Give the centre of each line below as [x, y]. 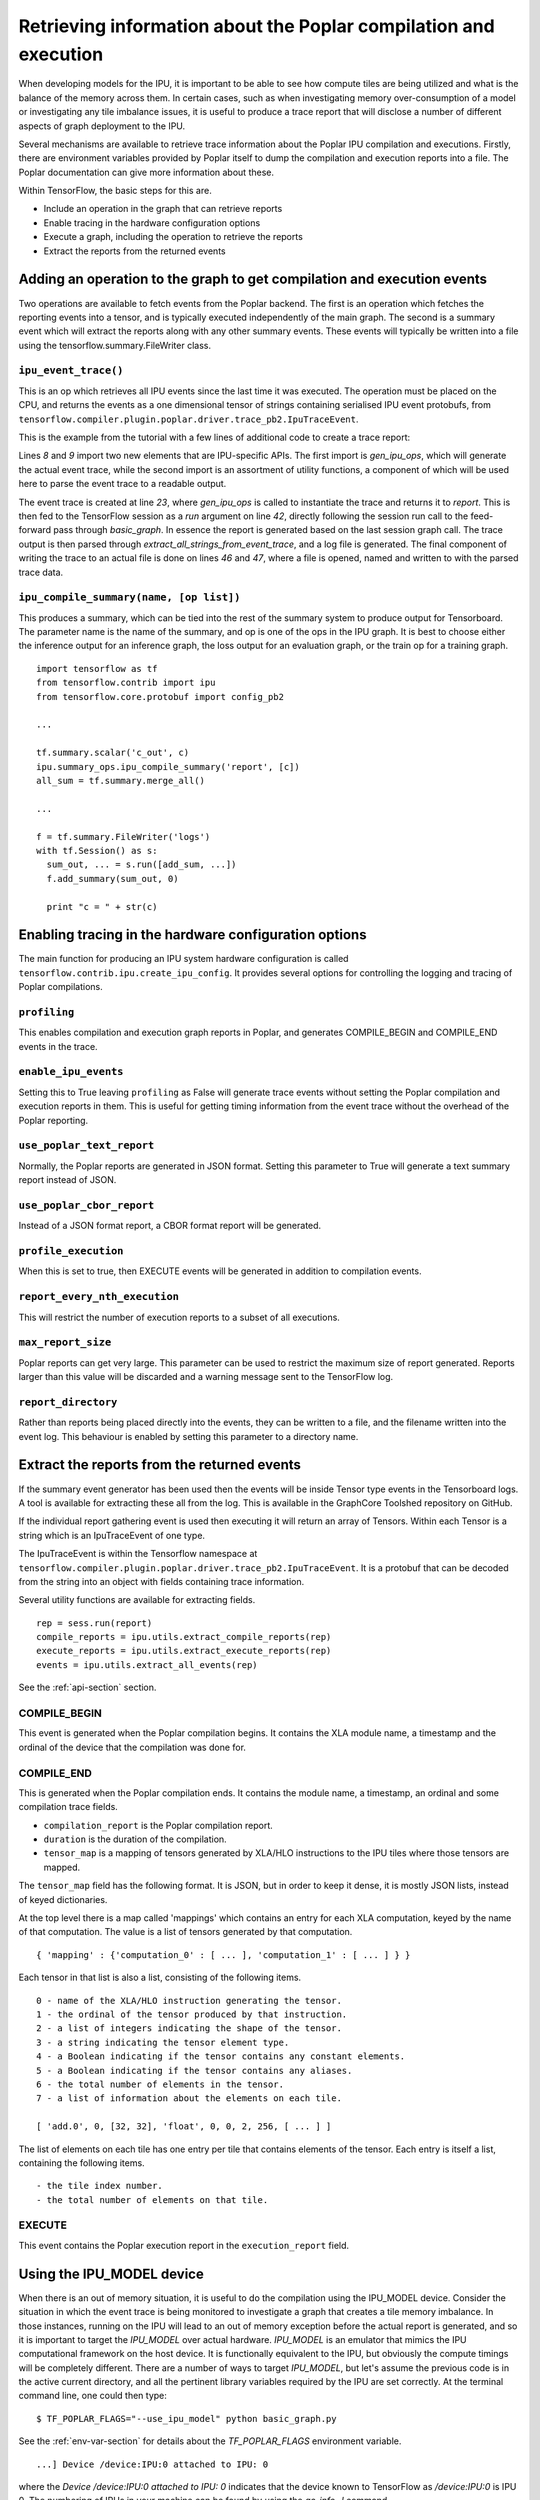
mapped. [62, 1867]
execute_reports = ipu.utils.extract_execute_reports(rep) [184, 1651]
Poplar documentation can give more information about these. [146, 172]
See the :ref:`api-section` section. [87, 1687]
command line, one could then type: [92, 2396]
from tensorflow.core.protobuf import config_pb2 [160, 696]
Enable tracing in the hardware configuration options [152, 222]
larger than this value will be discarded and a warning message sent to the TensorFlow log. [206, 1377]
